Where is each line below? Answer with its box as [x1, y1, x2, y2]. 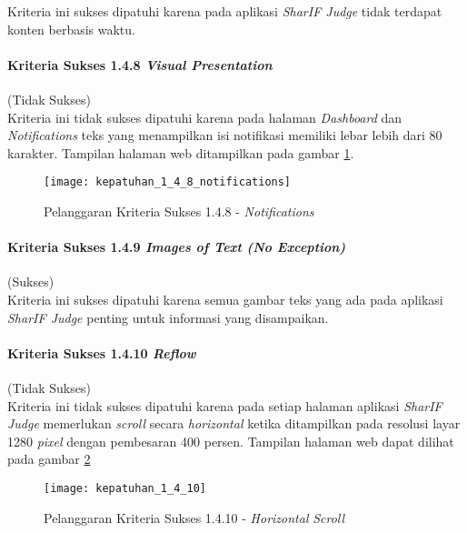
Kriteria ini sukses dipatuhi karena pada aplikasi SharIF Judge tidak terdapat [7, 2, 442, 20]
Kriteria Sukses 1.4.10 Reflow [7, 343, 196, 362]
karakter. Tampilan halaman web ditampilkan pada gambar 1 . [7, 143, 354, 162]
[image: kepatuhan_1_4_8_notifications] [44, 176, 292, 189]
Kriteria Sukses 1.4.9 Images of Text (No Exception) [7, 237, 346, 256]
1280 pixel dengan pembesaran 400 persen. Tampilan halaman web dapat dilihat [7, 431, 454, 450]
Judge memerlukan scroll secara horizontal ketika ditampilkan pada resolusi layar [7, 414, 461, 433]
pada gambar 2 [7, 449, 91, 468]
